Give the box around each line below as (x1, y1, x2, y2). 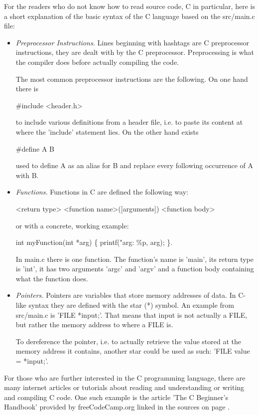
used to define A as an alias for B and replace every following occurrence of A (15, 160, 253, 171)
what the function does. (15, 273, 88, 283)
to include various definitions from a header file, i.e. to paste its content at (15, 117, 243, 127)
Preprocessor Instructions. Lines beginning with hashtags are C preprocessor (15, 37, 250, 47)
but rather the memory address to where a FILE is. (15, 319, 173, 330)
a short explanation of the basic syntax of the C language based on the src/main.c (4, 10, 255, 21)
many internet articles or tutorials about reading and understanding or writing (4, 382, 245, 393)
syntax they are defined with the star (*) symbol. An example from (28, 300, 235, 310)
